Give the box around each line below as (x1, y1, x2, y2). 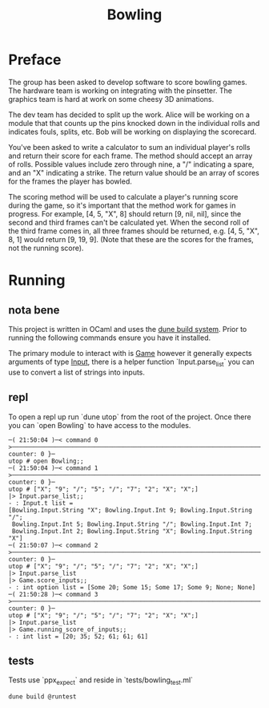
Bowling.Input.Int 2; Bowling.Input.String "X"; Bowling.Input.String (11, 527, 252, 535)
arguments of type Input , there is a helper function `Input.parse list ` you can (8, 357, 255, 368)
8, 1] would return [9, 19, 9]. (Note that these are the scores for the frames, (8, 234, 254, 244)
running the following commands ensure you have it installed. (8, 333, 211, 342)
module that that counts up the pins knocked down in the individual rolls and (8, 118, 260, 127)
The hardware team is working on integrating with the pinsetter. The (8, 86, 232, 95)
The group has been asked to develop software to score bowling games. (8, 77, 247, 87)
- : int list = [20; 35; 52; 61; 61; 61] (8, 632, 149, 641)
